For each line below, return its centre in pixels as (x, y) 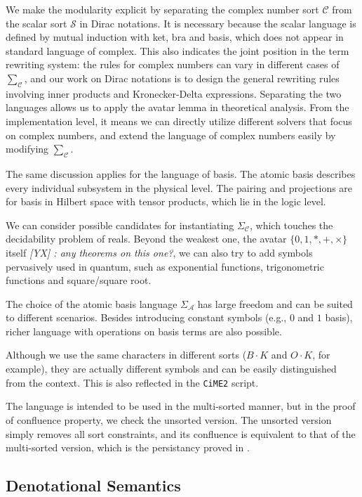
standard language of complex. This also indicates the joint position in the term (177, 50)
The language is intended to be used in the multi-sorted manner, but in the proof (181, 406)
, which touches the (291, 225)
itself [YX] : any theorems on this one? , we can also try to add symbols (159, 252)
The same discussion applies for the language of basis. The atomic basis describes (181, 173)
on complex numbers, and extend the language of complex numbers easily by (171, 135)
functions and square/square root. (79, 280)
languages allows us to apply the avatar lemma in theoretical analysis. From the (177, 107)
